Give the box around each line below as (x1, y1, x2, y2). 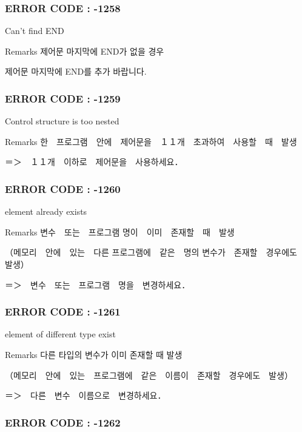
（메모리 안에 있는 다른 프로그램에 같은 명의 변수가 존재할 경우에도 (5, 246, 297, 258)
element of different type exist (5, 328, 116, 340)
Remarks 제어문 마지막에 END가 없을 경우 (5, 44, 164, 57)
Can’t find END (5, 24, 64, 37)
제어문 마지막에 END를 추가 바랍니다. (5, 65, 147, 78)
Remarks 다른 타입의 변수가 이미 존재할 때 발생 (5, 348, 183, 360)
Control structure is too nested (5, 115, 119, 127)
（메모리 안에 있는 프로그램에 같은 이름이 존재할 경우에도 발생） (5, 368, 293, 381)
